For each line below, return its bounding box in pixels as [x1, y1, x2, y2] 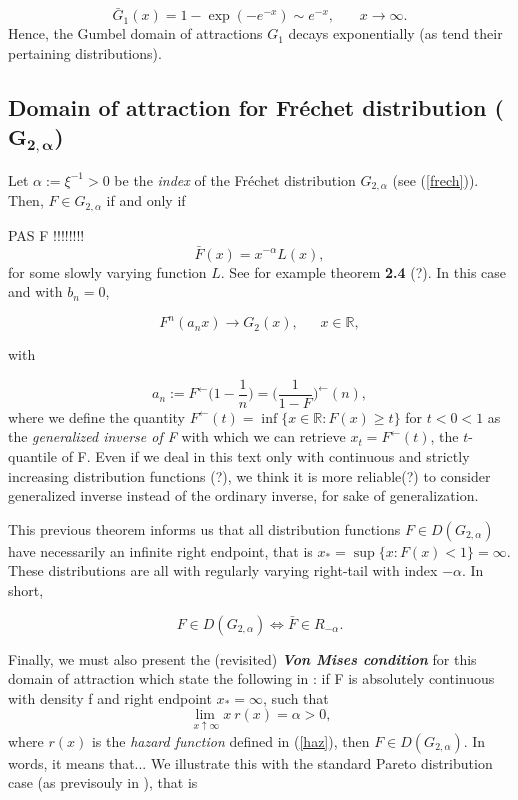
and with [8, 281, 63, 302]
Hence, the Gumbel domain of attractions [8, 23, 263, 44]
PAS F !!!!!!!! [8, 224, 85, 245]
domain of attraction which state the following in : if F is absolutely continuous [8, 668, 495, 689]
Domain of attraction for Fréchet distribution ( [8, 91, 504, 122]
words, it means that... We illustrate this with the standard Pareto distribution [8, 752, 493, 773]
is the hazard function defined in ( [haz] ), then [91, 730, 370, 751]
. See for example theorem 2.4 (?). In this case [220, 261, 507, 282]
